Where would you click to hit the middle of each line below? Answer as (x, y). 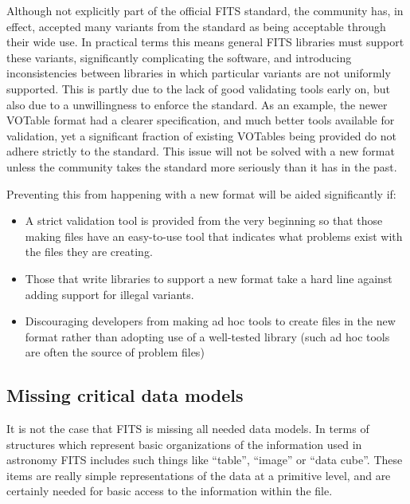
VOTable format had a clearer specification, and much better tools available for (201, 120)
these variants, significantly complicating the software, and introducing (179, 57)
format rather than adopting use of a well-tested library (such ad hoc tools (207, 336)
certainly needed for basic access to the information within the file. (170, 491)
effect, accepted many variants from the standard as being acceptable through (196, 26)
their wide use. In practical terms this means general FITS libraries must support (205, 42)
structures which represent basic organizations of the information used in (184, 444)
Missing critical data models (125, 395)
